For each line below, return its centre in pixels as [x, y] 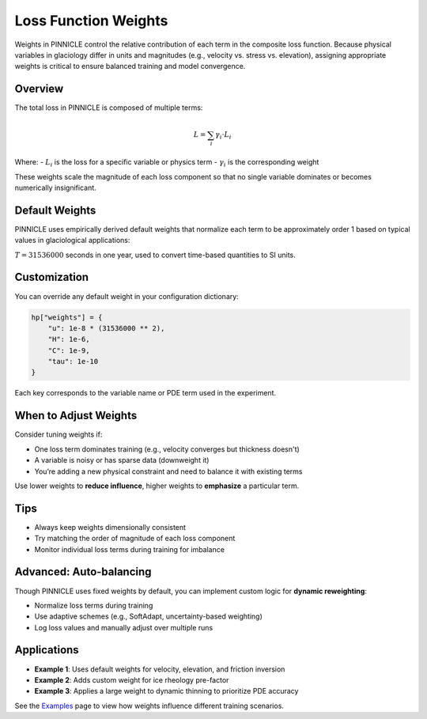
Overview [39, 89]
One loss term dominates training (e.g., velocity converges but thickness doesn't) [167, 449]
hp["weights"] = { [67, 317]
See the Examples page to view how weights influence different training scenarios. [149, 706]
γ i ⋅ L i [223, 136]
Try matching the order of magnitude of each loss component [135, 539]
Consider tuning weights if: [59, 434]
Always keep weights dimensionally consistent [110, 527]
